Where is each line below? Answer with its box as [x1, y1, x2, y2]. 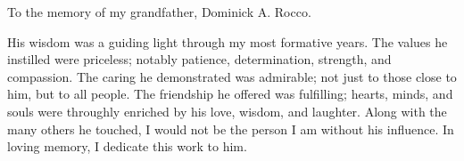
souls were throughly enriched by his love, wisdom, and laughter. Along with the [7, 101, 447, 120]
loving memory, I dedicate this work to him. [7, 137, 247, 156]
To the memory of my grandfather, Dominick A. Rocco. [7, 3, 311, 20]
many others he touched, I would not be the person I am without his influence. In [7, 119, 454, 138]
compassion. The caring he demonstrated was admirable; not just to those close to [7, 67, 457, 85]
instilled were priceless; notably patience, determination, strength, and [7, 50, 392, 68]
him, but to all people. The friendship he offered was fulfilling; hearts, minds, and [7, 85, 453, 103]
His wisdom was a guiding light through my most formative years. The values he [7, 32, 448, 51]
